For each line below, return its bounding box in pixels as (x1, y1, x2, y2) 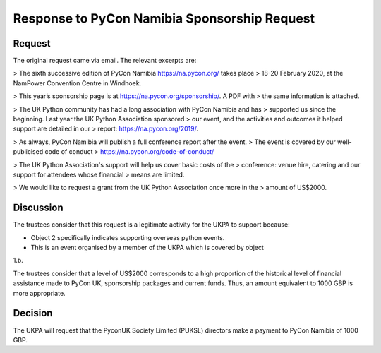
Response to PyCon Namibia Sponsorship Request (13, 11, 315, 26)
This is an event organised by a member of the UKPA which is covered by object (30, 244, 265, 252)
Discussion (13, 202, 64, 214)
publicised (13, 148, 44, 156)
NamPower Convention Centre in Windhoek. (13, 78, 142, 88)
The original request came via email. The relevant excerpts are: (13, 56, 197, 65)
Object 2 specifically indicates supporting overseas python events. (30, 233, 225, 241)
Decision (13, 307, 53, 319)
